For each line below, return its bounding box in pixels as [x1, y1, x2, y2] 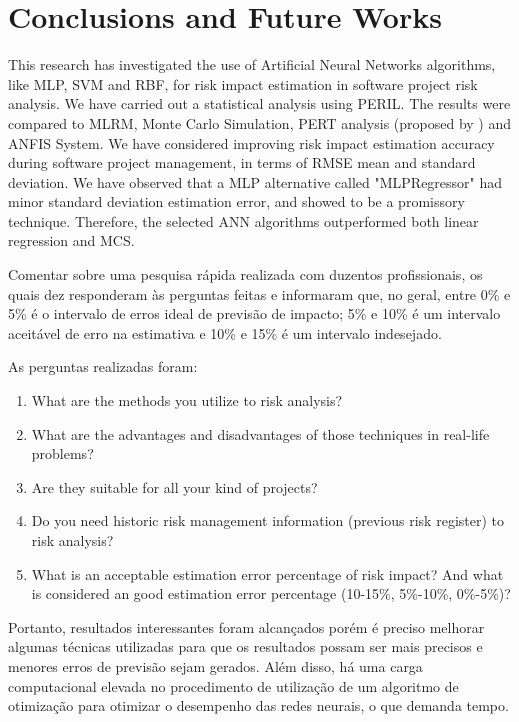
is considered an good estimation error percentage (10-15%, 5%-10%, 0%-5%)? [31, 583, 511, 604]
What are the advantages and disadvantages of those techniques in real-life [31, 423, 490, 444]
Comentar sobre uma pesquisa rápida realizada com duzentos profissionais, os [8, 264, 483, 285]
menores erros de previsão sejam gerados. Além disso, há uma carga [8, 655, 423, 676]
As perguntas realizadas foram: [8, 356, 198, 377]
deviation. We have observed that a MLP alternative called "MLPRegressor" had [8, 171, 503, 192]
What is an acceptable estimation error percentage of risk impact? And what [31, 563, 504, 584]
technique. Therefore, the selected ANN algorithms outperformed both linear [8, 210, 479, 231]
